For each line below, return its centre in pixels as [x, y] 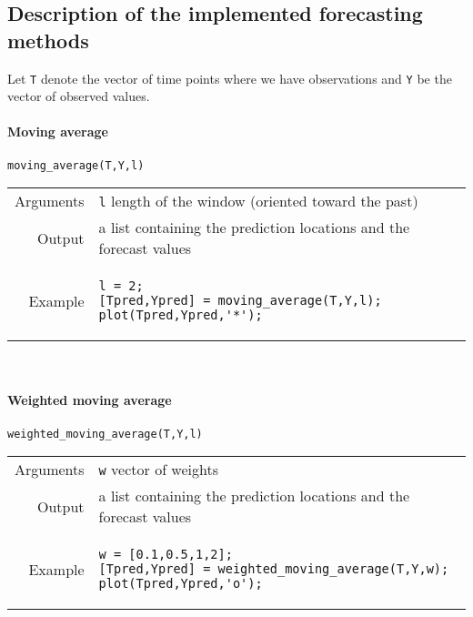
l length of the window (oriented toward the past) [258, 201]
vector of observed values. [79, 96]
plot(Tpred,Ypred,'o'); [181, 584]
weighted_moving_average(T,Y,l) [105, 434]
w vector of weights [158, 470]
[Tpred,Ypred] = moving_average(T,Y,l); [240, 301]
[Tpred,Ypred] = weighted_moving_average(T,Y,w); [274, 569]
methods [48, 40]
